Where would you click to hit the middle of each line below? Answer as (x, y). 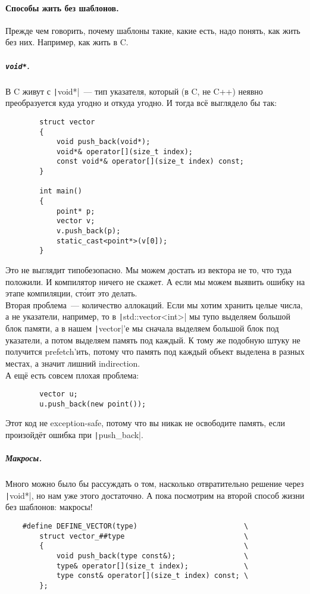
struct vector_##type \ (144, 536)
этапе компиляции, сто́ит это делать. (71, 293)
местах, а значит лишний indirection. (73, 363)
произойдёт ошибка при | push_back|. (74, 435)
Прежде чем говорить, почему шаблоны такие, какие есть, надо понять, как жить (153, 30)
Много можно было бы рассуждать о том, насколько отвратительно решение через (155, 484)
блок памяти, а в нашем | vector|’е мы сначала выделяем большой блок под (142, 328)
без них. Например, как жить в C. (67, 42)
